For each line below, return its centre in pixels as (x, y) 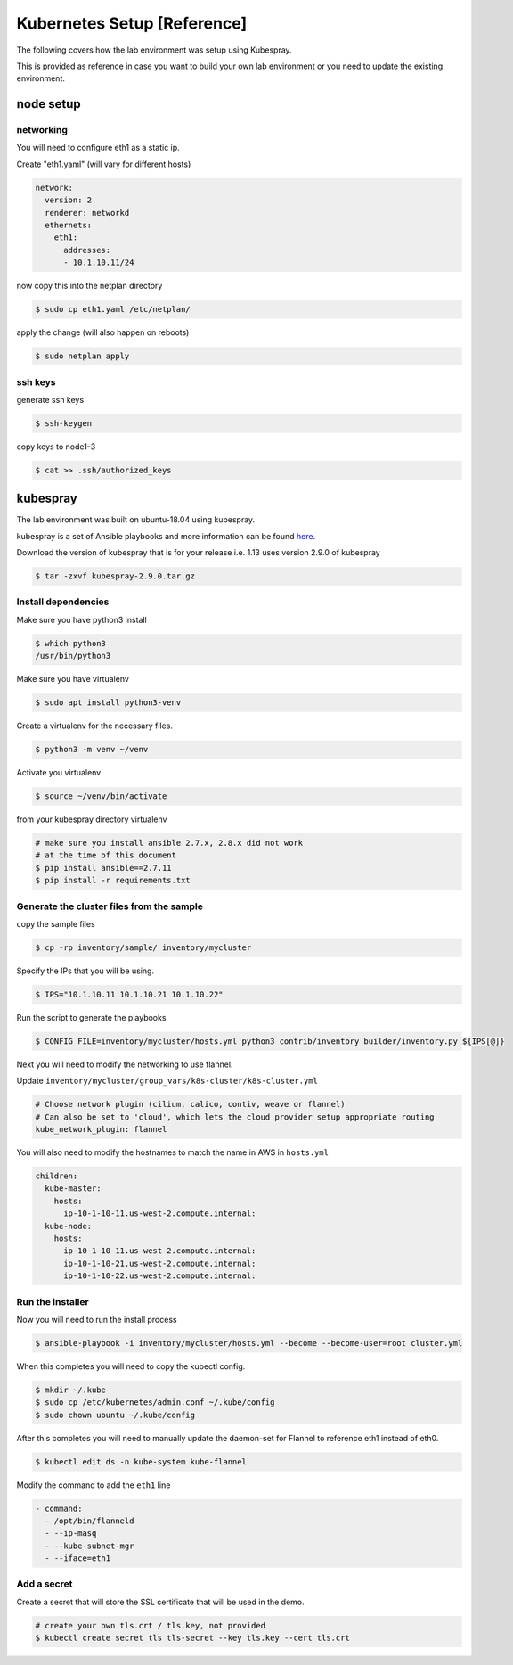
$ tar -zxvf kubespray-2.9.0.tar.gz (115, 576)
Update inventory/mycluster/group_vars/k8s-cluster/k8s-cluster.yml (167, 1081)
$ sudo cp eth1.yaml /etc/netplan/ (113, 309)
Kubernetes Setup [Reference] (132, 23)
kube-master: (73, 1189)
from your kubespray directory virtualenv (92, 819)
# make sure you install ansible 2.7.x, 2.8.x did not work (169, 843)
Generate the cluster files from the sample (110, 906)
